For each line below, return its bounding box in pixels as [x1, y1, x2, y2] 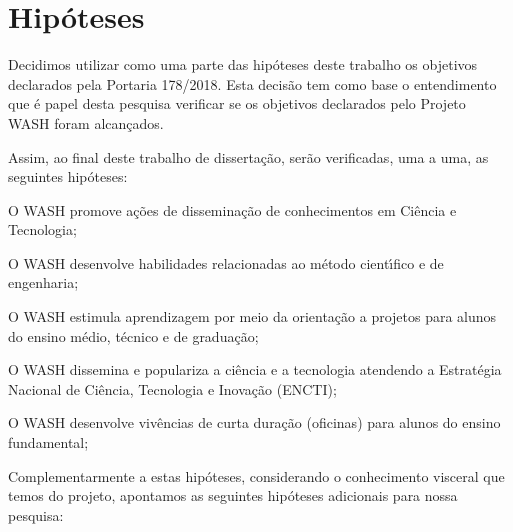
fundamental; [8, 432, 89, 453]
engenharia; [8, 272, 79, 293]
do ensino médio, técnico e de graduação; [8, 325, 259, 346]
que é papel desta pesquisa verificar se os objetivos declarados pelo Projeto [8, 93, 466, 114]
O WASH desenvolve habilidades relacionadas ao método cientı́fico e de [8, 252, 444, 273]
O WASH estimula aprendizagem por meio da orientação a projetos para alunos [8, 306, 497, 327]
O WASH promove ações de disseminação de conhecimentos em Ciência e [8, 199, 457, 220]
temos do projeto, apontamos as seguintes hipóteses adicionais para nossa [8, 485, 458, 506]
